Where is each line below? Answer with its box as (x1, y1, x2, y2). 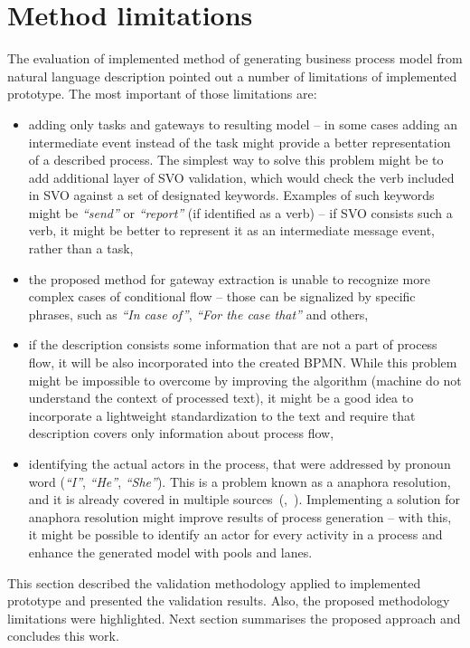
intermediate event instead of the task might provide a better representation (28, 132, 451, 151)
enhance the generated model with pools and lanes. (28, 542, 313, 561)
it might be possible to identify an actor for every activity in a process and (28, 525, 443, 544)
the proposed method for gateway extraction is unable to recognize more (28, 269, 430, 288)
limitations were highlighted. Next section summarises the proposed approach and (7, 608, 461, 627)
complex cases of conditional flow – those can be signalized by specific (28, 287, 416, 306)
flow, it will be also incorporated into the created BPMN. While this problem (28, 353, 457, 372)
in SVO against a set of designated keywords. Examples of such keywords (28, 186, 435, 205)
